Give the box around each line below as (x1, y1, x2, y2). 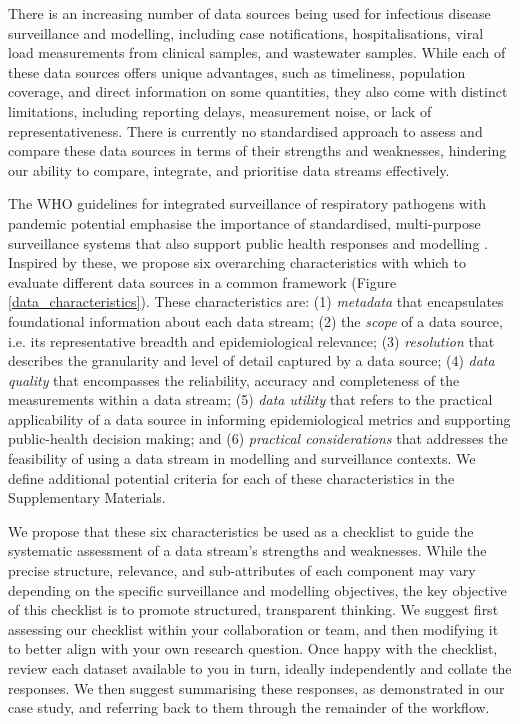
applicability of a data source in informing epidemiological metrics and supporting (8, 408, 511, 429)
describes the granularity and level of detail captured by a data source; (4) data (8, 350, 495, 371)
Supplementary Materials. (8, 487, 166, 508)
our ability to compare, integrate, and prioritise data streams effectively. (8, 159, 450, 180)
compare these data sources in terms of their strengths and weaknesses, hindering (8, 140, 507, 161)
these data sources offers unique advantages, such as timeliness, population (8, 61, 466, 82)
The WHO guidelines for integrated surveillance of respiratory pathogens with (8, 193, 487, 214)
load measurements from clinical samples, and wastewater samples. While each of (8, 42, 506, 63)
